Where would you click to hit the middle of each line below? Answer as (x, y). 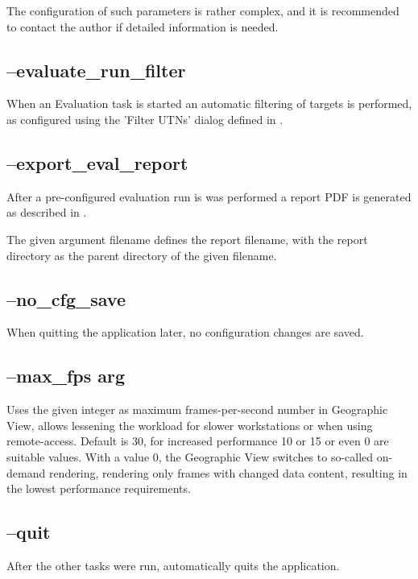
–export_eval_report (97, 162)
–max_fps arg (66, 376)
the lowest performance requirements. (99, 488)
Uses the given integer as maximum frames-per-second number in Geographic (197, 409)
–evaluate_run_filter (96, 70)
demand (26, 472)
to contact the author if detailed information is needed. (143, 26)
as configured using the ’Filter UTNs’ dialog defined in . (145, 119)
